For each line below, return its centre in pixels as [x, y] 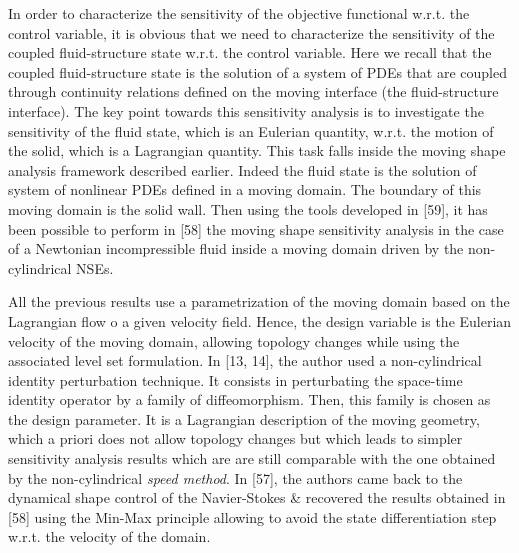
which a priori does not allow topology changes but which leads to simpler [235, 438]
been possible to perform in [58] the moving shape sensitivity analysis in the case [256, 228]
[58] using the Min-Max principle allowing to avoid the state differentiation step [252, 516]
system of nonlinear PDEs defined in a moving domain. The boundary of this [245, 189]
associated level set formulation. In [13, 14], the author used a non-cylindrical [245, 360]
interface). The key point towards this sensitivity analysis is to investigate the [246, 110]
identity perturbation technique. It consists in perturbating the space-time [235, 379]
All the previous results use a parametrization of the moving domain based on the [259, 301]
